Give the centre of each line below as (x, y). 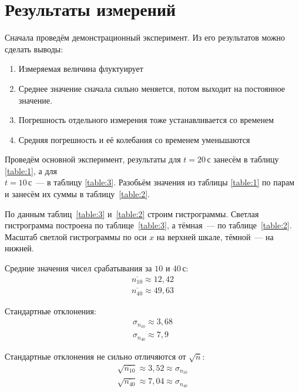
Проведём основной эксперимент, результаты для (93, 159)
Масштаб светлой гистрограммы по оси (76, 236)
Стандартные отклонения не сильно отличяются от (95, 356)
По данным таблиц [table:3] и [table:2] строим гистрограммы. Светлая (132, 213)
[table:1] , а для (31, 170)
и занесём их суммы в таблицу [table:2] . (78, 194)
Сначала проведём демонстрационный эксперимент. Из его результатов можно (145, 37)
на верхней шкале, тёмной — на (215, 236)
